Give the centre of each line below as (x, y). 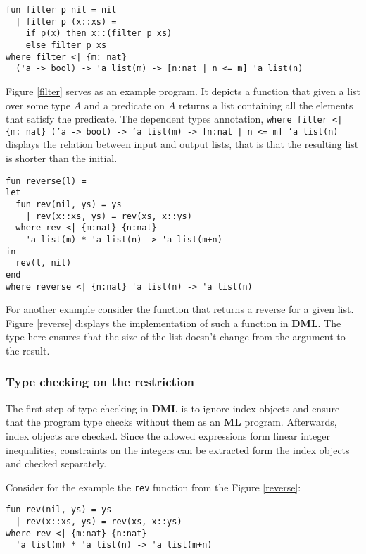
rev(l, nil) (44, 263)
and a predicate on (125, 105)
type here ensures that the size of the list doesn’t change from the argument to (176, 337)
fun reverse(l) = (46, 181)
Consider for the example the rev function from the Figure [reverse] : (153, 487)
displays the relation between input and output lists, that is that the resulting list (182, 144)
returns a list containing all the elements (266, 105)
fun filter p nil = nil (61, 10)
